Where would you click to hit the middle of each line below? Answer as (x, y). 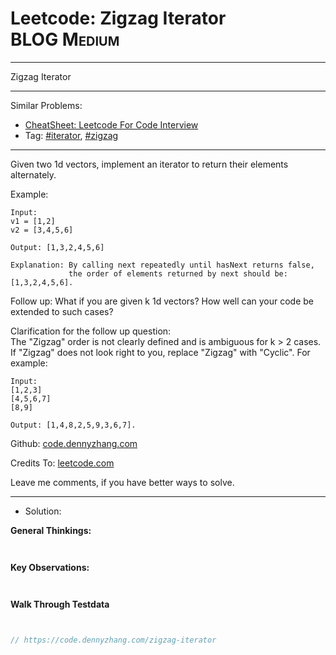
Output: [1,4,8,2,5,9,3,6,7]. (73, 425)
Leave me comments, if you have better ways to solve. (122, 482)
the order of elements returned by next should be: (178, 273)
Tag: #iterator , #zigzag (71, 135)
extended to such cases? (62, 311)
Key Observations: (50, 567)
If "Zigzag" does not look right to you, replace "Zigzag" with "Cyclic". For (160, 352)
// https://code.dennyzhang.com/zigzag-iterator (113, 640)
